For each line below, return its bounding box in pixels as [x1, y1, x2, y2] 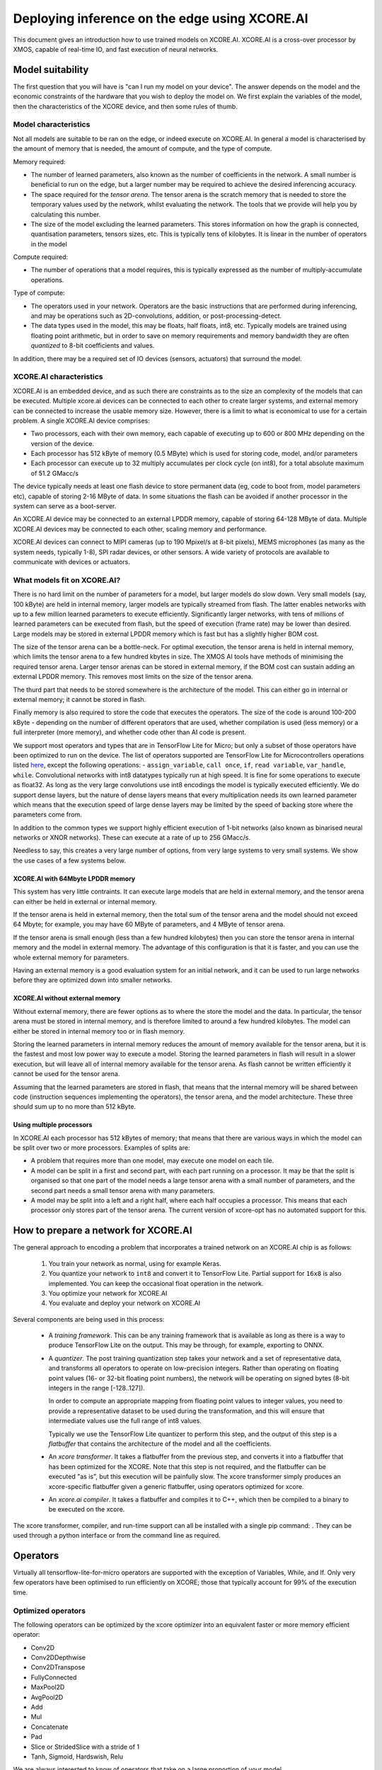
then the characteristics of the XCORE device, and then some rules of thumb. [13, 102, 238, 110]
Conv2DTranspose [30, 1663, 86, 1672]
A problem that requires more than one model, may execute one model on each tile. [30, 1156, 274, 1165]
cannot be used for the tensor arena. [13, 1070, 120, 1078]
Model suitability [13, 64, 89, 76]
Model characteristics [13, 120, 91, 130]
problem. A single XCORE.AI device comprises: [13, 416, 150, 425]
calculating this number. [30, 210, 101, 219]
